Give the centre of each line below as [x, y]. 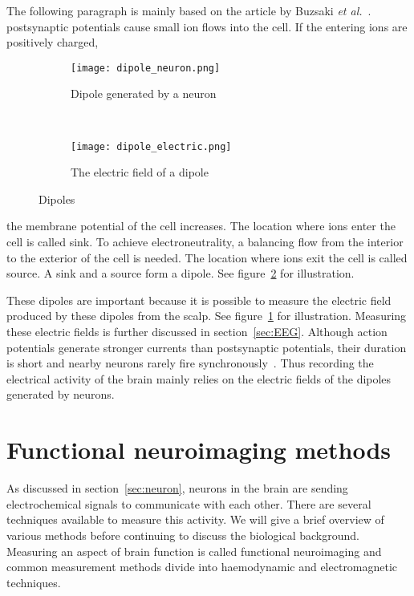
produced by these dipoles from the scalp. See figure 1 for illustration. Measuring [207, 316]
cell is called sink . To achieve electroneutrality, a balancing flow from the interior [205, 242]
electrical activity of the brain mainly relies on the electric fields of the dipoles [199, 378]
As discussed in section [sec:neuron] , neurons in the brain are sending [177, 488]
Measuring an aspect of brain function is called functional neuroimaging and [194, 551]
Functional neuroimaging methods [199, 450]
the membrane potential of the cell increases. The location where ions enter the [201, 226]
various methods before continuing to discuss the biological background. [183, 535]
